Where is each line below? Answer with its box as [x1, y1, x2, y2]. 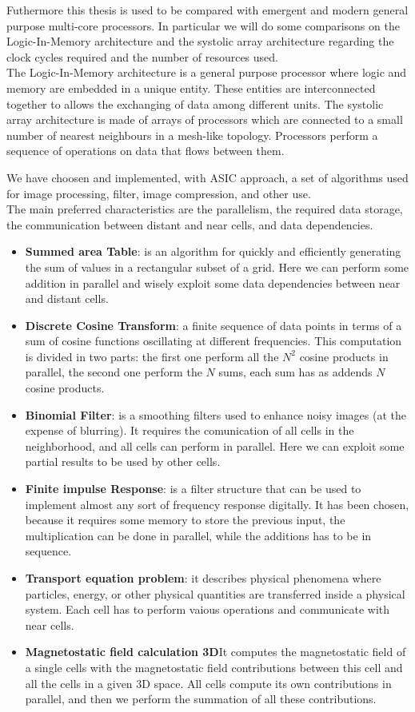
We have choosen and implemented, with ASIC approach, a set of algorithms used [6, 169, 409, 185]
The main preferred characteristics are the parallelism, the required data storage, [6, 201, 403, 217]
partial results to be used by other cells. [25, 453, 221, 470]
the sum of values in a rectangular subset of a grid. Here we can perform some [25, 258, 409, 275]
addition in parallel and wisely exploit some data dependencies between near [25, 274, 401, 291]
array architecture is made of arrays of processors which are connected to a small [6, 111, 403, 128]
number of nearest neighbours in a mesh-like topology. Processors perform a [6, 126, 378, 143]
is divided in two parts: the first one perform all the [25, 348, 279, 364]
